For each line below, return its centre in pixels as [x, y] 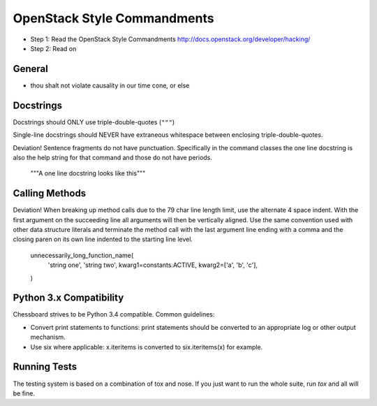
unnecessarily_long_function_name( [82, 255]
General [31, 69]
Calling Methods [50, 193]
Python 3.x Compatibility [68, 298]
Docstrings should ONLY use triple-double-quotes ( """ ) [94, 122]
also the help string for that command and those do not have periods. [113, 157]
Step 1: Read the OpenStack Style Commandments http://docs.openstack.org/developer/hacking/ [170, 39]
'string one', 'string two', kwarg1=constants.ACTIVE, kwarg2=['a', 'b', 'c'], [153, 265]
